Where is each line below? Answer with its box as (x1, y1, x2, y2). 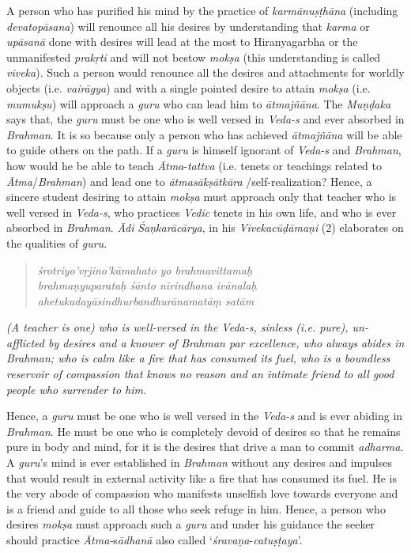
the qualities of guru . (6, 234, 107, 251)
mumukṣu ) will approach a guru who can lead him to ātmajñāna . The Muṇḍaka (6, 95, 391, 112)
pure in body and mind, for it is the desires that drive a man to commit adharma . (6, 438, 404, 455)
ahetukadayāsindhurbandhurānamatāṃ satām (37, 292, 255, 309)
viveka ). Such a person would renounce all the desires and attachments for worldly (6, 64, 405, 81)
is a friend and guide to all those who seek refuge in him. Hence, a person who (6, 500, 386, 517)
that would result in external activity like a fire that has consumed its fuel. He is (6, 469, 397, 486)
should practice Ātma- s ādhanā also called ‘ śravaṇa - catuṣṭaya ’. (6, 532, 303, 547)
